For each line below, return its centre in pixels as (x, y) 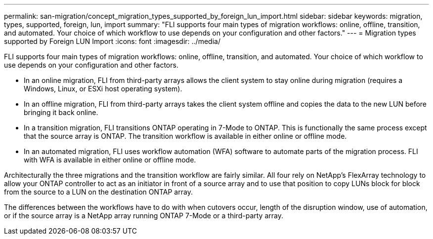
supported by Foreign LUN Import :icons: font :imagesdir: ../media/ (112, 41)
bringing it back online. (61, 112)
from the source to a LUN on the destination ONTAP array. (98, 192)
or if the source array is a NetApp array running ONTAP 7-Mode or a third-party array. (144, 216)
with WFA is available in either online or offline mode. (110, 160)
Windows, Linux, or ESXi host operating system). (103, 89)
